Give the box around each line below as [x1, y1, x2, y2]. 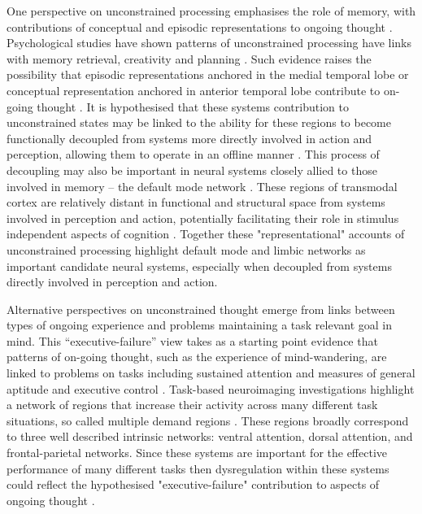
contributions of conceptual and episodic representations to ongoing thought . [7, 18, 393, 35]
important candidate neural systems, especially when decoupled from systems [7, 257, 392, 274]
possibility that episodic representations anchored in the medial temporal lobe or [7, 66, 409, 83]
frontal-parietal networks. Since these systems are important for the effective [7, 444, 388, 461]
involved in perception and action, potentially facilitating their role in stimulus [7, 209, 399, 226]
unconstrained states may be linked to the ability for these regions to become [7, 114, 391, 131]
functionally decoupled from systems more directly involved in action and [7, 129, 372, 146]
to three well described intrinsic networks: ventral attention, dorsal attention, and [7, 428, 413, 445]
